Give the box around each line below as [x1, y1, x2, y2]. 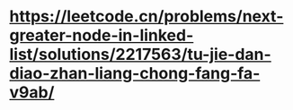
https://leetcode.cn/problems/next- [9, 6, 284, 27]
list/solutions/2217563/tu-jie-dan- [9, 45, 271, 64]
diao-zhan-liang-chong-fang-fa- [9, 63, 261, 84]
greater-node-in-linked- [9, 25, 194, 46]
